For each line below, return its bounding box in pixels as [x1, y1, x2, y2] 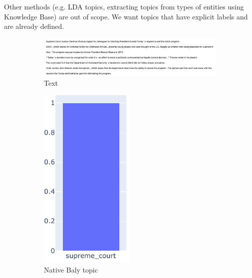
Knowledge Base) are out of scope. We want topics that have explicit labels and [4, 11, 248, 21]
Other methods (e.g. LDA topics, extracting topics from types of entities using [4, 1, 244, 11]
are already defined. [4, 21, 64, 31]
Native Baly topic [44, 264, 98, 275]
